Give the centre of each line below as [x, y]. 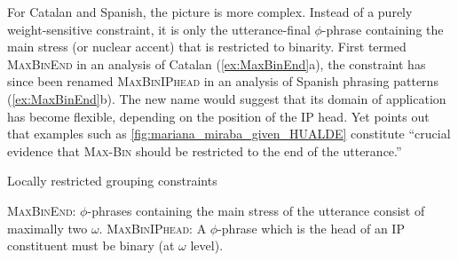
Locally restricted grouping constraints [112, 181]
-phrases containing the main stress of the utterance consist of [256, 210]
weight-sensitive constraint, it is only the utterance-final [159, 29]
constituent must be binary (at [91, 245]
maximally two [47, 228]
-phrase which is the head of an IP [311, 228]
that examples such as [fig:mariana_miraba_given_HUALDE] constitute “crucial [229, 134]
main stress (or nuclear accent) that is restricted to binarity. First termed [207, 47]
